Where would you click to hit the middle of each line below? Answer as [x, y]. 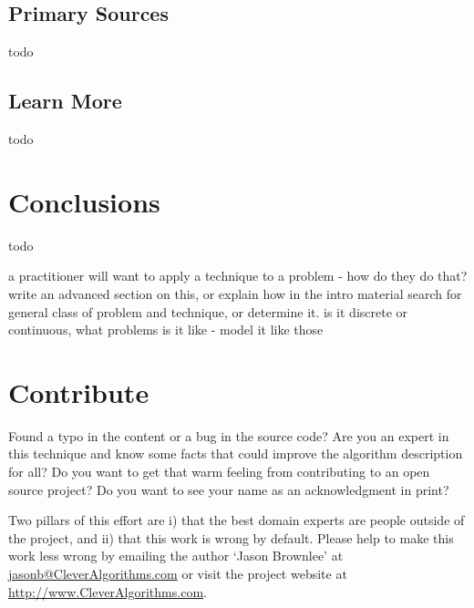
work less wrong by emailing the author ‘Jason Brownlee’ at [176, 556]
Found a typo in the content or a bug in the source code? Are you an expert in [229, 435]
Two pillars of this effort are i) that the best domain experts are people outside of [237, 520]
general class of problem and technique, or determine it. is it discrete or [208, 311]
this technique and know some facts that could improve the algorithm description [236, 453]
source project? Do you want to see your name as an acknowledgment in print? [229, 489]
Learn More [65, 101]
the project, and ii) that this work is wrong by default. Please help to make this [231, 537]
